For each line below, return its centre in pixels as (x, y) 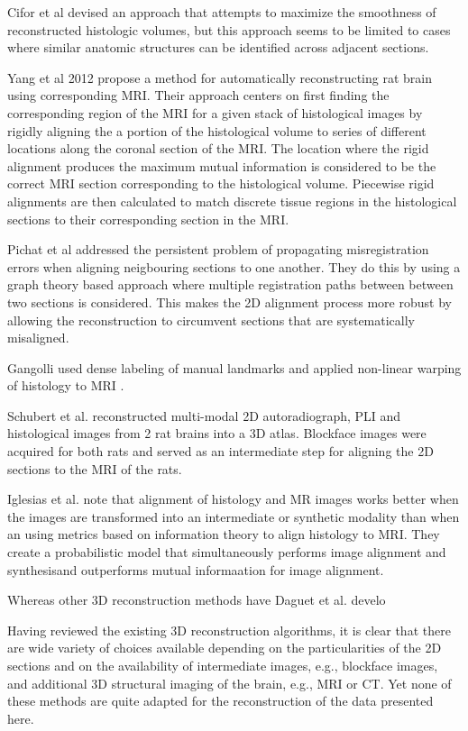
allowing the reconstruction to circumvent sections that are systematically (211, 320)
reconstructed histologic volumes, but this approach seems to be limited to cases (229, 29)
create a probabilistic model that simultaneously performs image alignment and (227, 552)
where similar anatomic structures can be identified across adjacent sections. (218, 47)
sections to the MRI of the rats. (95, 468)
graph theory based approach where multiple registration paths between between (230, 284)
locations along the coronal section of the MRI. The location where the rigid (218, 148)
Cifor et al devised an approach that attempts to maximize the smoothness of (222, 12)
